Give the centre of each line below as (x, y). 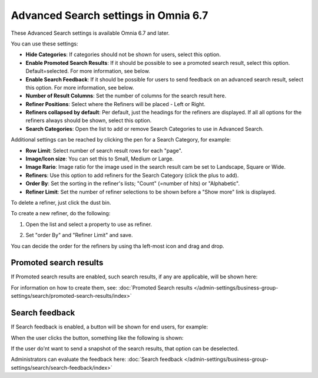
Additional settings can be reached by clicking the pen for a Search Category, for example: (121, 140)
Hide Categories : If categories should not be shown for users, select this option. (123, 55)
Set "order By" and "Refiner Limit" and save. (79, 235)
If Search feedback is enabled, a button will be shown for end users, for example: (110, 327)
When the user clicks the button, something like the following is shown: (97, 338)
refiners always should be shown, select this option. (89, 120)
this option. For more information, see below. (80, 87)
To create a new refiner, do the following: (61, 213)
